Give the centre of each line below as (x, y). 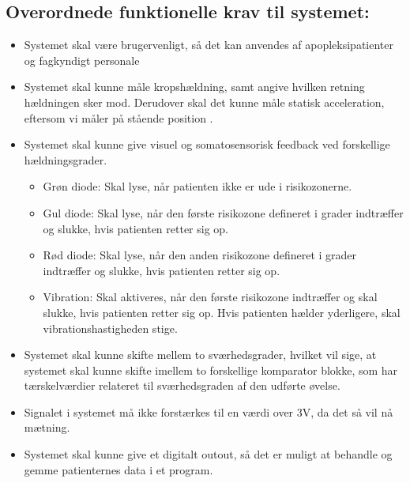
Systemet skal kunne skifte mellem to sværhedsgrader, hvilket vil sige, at (200, 355)
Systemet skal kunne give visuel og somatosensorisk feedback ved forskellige (207, 144)
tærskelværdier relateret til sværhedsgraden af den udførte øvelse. (182, 385)
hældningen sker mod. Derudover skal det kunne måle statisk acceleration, (204, 102)
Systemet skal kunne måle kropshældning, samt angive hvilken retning (194, 87)
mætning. (47, 427)
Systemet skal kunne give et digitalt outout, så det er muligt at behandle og (208, 454)
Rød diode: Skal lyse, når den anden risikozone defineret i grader (200, 255)
